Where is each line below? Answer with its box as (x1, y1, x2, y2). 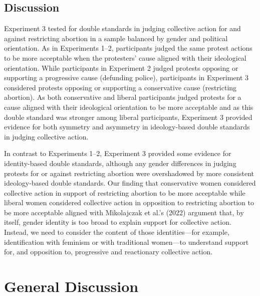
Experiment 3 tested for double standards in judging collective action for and (4, 23, 241, 34)
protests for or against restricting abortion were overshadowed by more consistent (4, 168, 254, 178)
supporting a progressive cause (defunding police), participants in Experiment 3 (4, 72, 249, 83)
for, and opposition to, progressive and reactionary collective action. (4, 246, 213, 257)
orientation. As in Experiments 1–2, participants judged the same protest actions (4, 43, 252, 53)
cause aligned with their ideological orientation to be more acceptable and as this (4, 101, 253, 112)
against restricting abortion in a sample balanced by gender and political (4, 33, 228, 43)
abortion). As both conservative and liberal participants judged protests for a (4, 92, 241, 102)
